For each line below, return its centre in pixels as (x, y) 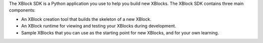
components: (22, 10)
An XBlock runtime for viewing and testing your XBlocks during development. (99, 26)
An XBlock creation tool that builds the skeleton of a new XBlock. (86, 19)
